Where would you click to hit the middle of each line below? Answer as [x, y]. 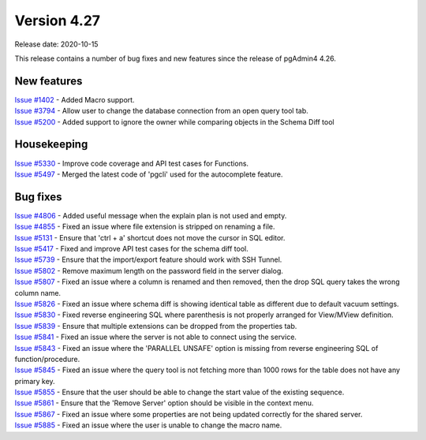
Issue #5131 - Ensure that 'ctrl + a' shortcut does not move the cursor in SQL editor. [150, 237]
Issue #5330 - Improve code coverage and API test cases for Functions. [131, 163]
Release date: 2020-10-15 [56, 44]
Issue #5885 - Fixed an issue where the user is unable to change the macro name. [148, 425]
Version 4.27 [58, 21]
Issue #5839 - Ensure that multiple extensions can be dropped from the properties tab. [156, 326]
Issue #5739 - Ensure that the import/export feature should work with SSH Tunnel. [148, 259]
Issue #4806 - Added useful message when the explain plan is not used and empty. [151, 215]
